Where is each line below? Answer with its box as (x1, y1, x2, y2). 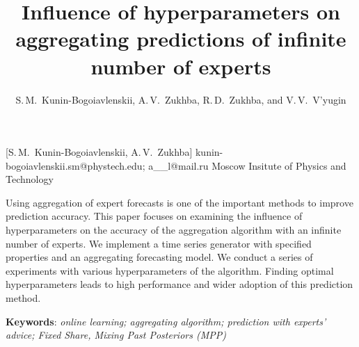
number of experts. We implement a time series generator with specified (6, 236, 312, 250)
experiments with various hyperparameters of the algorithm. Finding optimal (6, 263, 334, 277)
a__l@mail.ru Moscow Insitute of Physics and (148, 158, 346, 172)
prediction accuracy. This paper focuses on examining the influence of (6, 209, 303, 223)
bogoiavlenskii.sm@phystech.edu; (6, 158, 145, 172)
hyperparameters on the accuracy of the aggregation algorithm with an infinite (6, 223, 342, 237)
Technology (6, 172, 54, 186)
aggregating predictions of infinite (15, 24, 346, 53)
